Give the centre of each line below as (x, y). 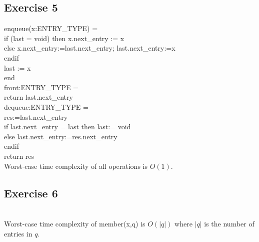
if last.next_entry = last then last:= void (67, 127)
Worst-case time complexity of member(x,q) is (75, 223)
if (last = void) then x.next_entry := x (64, 38)
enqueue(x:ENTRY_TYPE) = (51, 28)
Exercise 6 (31, 193)
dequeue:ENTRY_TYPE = (46, 106)
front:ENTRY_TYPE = (41, 87)
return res (19, 156)
